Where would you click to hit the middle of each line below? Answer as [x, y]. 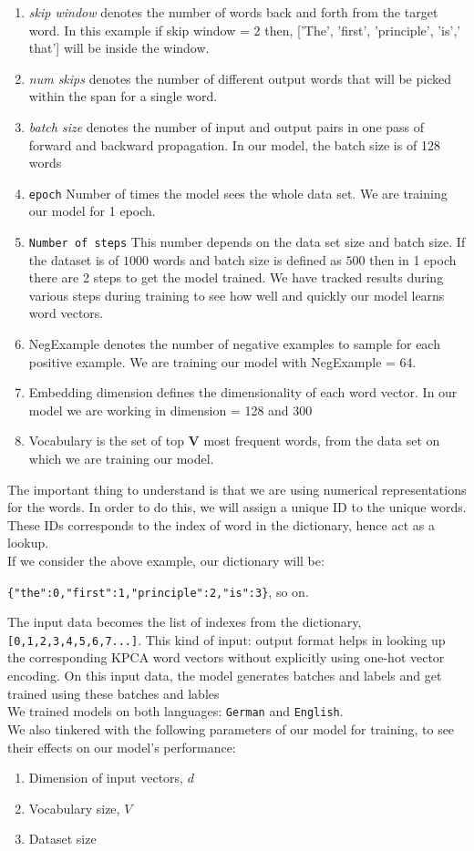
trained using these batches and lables [113, 693]
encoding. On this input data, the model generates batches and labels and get [225, 676]
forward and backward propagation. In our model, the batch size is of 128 [234, 144]
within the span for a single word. [123, 96]
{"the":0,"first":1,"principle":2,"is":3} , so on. [158, 591]
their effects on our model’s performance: [122, 747]
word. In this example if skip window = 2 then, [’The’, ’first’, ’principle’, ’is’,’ [245, 30]
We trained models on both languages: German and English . [175, 711]
